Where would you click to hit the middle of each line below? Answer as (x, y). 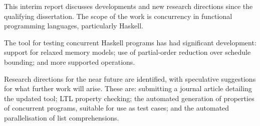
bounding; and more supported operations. (70, 62)
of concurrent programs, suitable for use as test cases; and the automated (117, 108)
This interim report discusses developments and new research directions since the (128, 6)
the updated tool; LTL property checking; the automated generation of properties (129, 98)
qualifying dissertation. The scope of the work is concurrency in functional (118, 16)
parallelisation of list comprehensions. (62, 117)
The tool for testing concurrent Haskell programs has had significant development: (130, 42)
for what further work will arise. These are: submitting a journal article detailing (128, 88)
